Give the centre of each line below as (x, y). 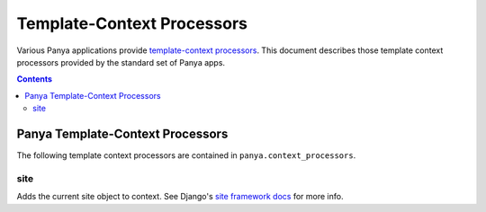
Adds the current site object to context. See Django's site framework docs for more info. (180, 197)
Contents (35, 79)
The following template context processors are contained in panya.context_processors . (186, 155)
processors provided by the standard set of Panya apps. (121, 62)
